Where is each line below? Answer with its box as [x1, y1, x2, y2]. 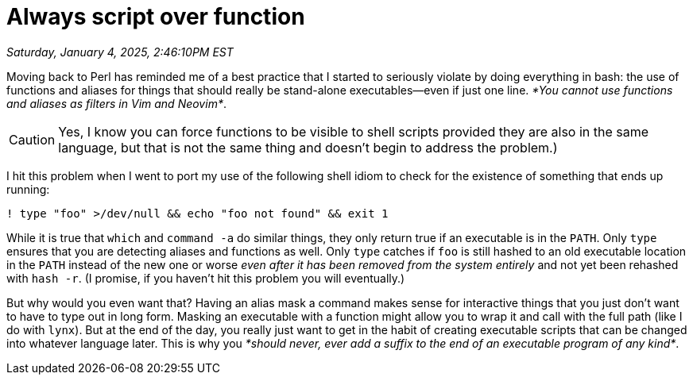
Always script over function [6, 3, 305, 30]
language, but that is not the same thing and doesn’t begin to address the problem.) [58, 139, 558, 156]
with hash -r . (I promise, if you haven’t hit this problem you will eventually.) [6, 271, 405, 285]
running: [6, 182, 50, 196]
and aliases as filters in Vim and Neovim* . [6, 96, 226, 110]
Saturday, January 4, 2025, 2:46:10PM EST [6, 44, 234, 59]
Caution [9, 131, 56, 148]
